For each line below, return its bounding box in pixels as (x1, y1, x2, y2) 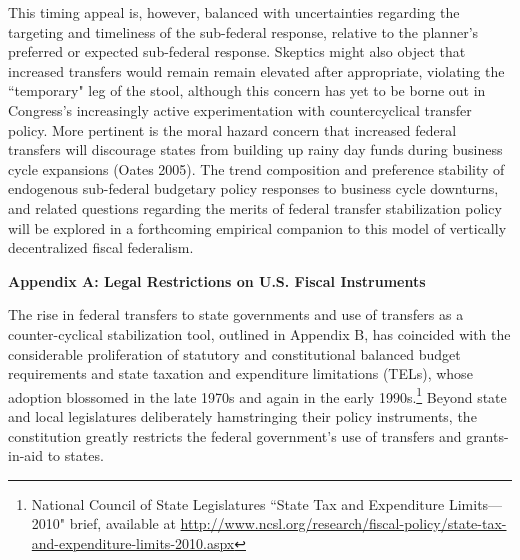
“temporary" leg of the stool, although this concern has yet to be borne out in (8, 80, 486, 101)
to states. (47, 445, 104, 466)
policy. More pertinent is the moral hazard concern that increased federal (8, 119, 457, 140)
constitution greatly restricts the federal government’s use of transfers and (8, 425, 462, 446)
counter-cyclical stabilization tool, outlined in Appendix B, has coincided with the (8, 323, 511, 344)
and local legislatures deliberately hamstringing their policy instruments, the (8, 405, 477, 426)
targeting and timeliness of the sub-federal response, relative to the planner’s (8, 21, 479, 42)
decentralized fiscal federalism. (8, 237, 194, 258)
